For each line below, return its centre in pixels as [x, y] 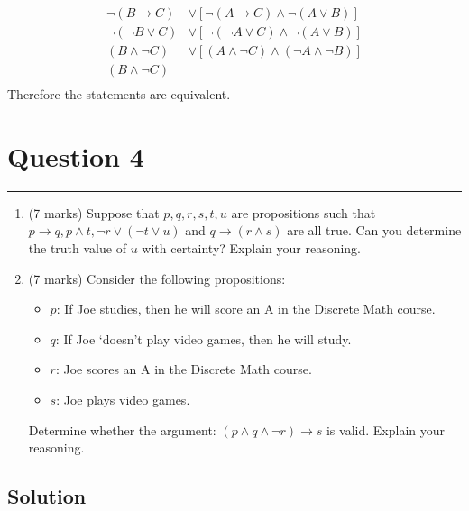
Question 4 [76, 155]
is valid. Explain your [385, 429]
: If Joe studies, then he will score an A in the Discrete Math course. [246, 309]
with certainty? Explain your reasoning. [252, 248]
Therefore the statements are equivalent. [119, 94]
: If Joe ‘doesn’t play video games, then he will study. [203, 338]
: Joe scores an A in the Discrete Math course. [184, 369]
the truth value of [77, 248]
